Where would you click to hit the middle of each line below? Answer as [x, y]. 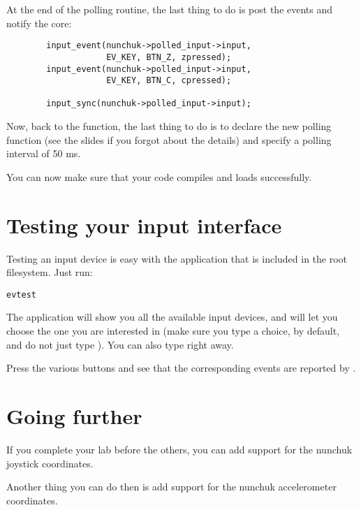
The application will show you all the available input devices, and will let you [172, 317]
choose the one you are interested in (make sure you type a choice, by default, [173, 331]
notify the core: [39, 23]
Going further [74, 416]
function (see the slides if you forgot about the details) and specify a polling [169, 139]
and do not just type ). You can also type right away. [120, 344]
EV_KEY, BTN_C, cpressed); [169, 81]
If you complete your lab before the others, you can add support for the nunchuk [179, 449]
